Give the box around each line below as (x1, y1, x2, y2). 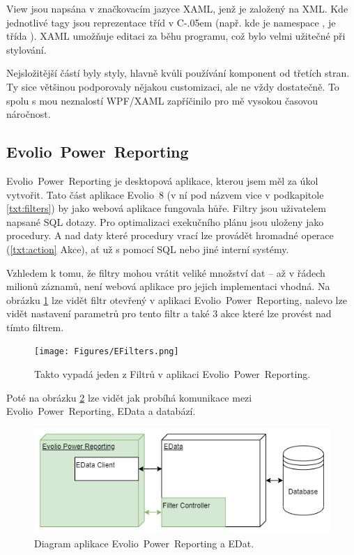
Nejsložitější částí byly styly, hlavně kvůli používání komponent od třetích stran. (6, 66, 350, 80)
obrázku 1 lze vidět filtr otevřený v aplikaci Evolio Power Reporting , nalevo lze (6, 292, 347, 307)
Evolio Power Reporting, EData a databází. (6, 404, 196, 418)
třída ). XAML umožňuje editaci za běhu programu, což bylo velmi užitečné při (6, 29, 346, 43)
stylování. (6, 42, 47, 56)
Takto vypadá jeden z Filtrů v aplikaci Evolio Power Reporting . (34, 367, 311, 381)
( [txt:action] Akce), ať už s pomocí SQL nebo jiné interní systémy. (6, 241, 289, 256)
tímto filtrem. (6, 319, 64, 334)
